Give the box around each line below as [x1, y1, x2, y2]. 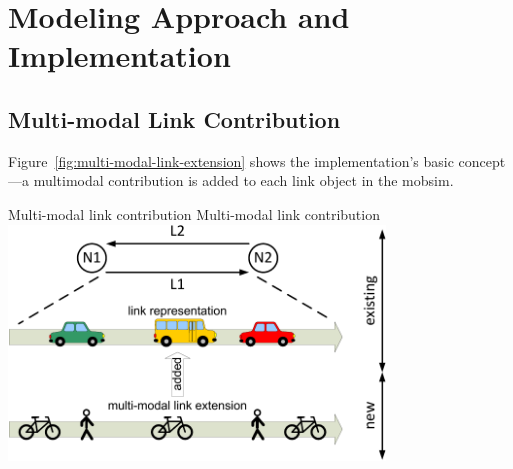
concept [458, 150, 506, 171]
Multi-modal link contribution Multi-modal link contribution [8, 203, 380, 224]
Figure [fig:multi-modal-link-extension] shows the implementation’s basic [8, 150, 454, 171]
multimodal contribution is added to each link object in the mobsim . [33, 170, 454, 191]
